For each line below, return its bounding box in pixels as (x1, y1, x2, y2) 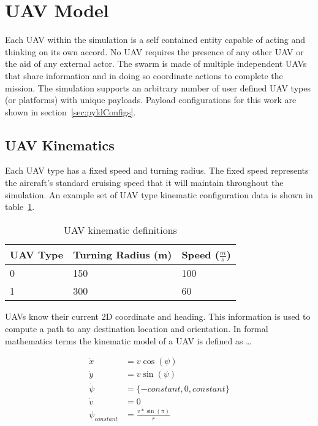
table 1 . (5, 200, 35, 213)
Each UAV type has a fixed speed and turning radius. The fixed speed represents (5, 164, 309, 177)
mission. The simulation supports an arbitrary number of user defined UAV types (5, 81, 311, 94)
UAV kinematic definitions (63, 222, 177, 237)
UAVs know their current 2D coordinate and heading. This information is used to (5, 310, 311, 323)
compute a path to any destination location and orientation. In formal (5, 322, 268, 335)
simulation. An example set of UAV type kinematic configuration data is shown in (5, 188, 313, 201)
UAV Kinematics (5, 135, 115, 154)
